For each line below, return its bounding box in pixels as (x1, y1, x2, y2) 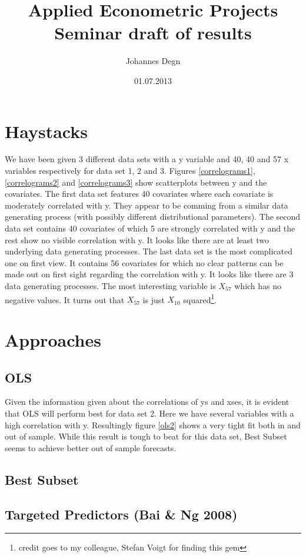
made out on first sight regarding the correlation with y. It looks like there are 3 (5, 268, 294, 280)
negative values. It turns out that (5, 293, 125, 306)
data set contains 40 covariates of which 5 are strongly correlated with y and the (5, 222, 295, 234)
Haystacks (5, 119, 88, 143)
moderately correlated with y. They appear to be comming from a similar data (5, 199, 288, 211)
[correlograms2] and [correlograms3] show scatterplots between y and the (5, 176, 267, 188)
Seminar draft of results (54, 21, 252, 45)
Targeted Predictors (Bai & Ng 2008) (5, 505, 238, 523)
